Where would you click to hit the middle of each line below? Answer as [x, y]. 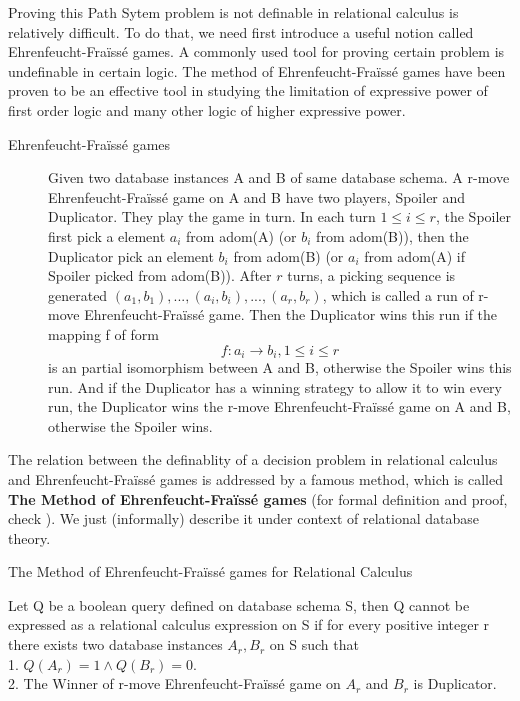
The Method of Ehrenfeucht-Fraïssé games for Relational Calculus [210, 571]
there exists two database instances [115, 644]
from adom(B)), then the [392, 235]
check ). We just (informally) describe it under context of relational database [243, 518]
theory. [29, 537]
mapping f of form [103, 333]
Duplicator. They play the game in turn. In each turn [212, 216]
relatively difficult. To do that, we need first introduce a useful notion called [241, 31]
